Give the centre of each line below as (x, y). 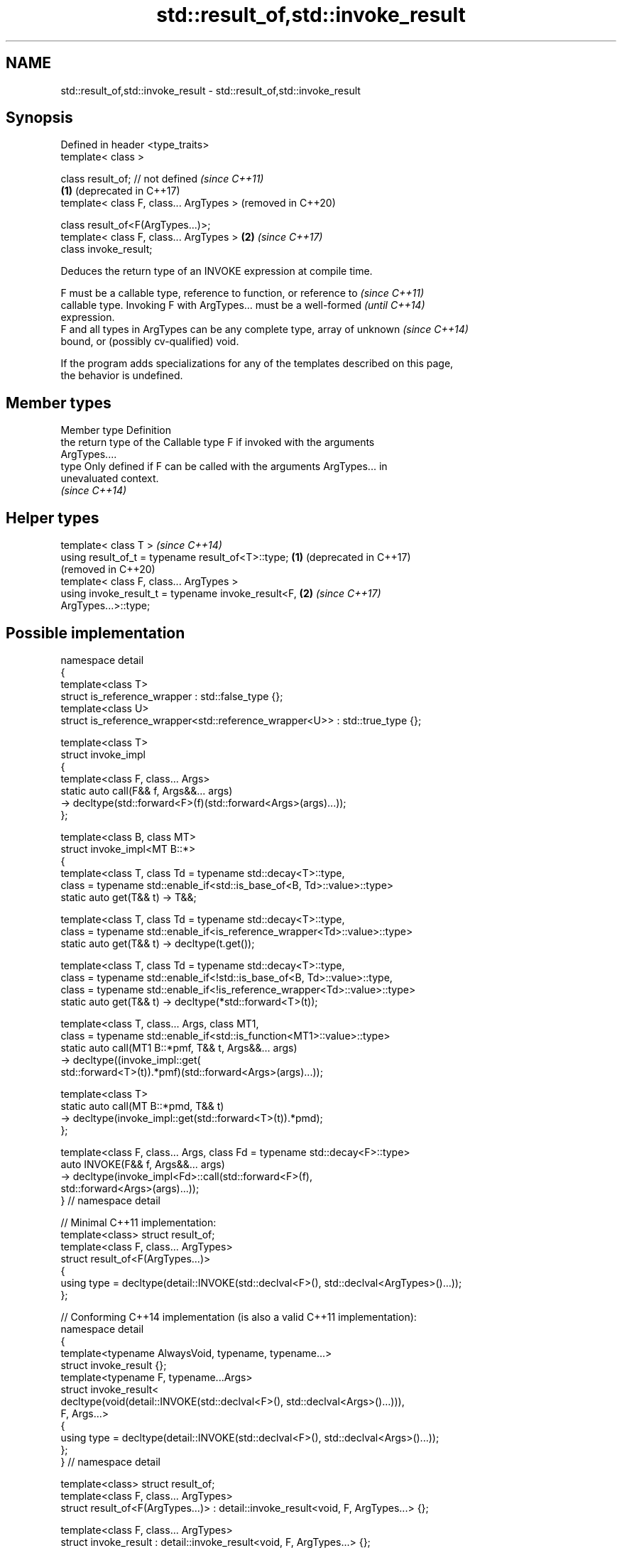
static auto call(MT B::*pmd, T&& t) (142, 1106)
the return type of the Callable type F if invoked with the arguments (218, 442)
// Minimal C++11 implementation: (138, 1222)
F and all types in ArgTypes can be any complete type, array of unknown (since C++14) (264, 329)
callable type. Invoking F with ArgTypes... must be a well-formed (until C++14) (243, 305)
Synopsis (39, 118)
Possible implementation (96, 633)
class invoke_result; (107, 249)
